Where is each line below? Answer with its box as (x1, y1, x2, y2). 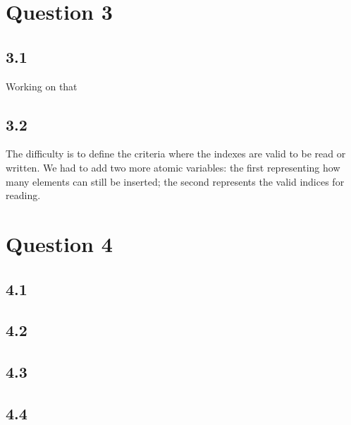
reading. (6, 188, 41, 203)
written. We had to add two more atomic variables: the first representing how (6, 160, 340, 174)
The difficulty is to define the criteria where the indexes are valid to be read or (6, 146, 346, 161)
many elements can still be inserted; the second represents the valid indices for (6, 174, 345, 188)
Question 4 (6, 229, 113, 258)
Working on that (6, 78, 78, 93)
